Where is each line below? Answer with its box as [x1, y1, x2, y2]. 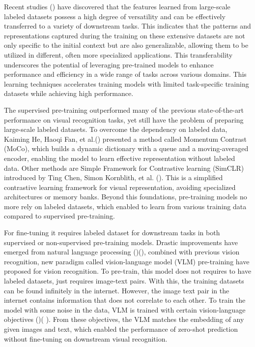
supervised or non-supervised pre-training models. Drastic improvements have [4, 237, 238, 247]
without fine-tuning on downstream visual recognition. [4, 333, 168, 344]
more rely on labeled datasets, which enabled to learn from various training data [4, 201, 247, 211]
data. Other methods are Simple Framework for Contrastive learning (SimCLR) [4, 162, 244, 173]
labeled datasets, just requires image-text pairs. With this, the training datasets [4, 276, 244, 286]
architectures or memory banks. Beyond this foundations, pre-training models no [4, 191, 247, 202]
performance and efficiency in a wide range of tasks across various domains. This [4, 69, 247, 79]
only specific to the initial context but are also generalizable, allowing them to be [4, 40, 249, 50]
